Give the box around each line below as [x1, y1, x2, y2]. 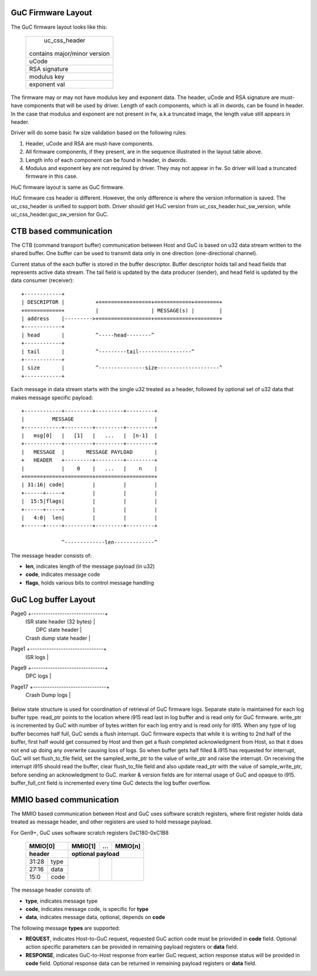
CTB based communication [11, 226, 113, 236]
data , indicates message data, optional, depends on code [25, 914, 166, 921]
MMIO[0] [29, 842, 55, 850]
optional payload [71, 850, 120, 858]
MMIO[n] [114, 842, 141, 850]
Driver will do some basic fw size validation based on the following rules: [11, 129, 187, 136]
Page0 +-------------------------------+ [11, 610, 109, 617]
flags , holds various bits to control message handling [25, 579, 154, 586]
